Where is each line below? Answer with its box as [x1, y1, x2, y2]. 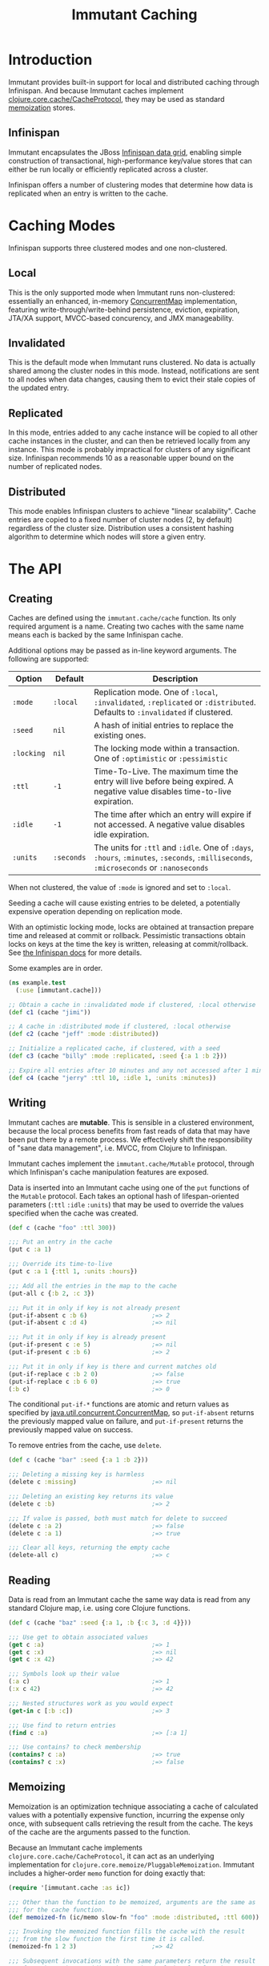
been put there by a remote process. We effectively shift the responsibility [8, 1135, 253, 1144]
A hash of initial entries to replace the [93, 719, 234, 730]
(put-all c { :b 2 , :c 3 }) [8, 1289, 94, 1297]
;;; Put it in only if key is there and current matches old [8, 1362, 217, 1370]
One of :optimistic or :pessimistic [93, 752, 228, 763]
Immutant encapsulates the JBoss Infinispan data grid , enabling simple [8, 147, 242, 157]
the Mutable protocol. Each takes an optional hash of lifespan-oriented [8, 1191, 239, 1200]
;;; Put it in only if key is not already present [8, 1304, 181, 1312]
